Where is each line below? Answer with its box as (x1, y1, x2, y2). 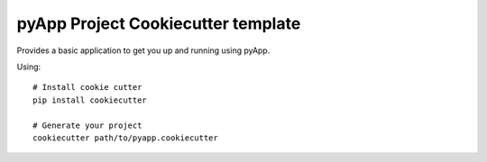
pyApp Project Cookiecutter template (16, 13, 301, 33)
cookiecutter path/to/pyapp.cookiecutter (32, 132, 218, 143)
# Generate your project (32, 120, 142, 130)
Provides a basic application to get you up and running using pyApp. (16, 45, 271, 56)
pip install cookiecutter (32, 94, 148, 105)
